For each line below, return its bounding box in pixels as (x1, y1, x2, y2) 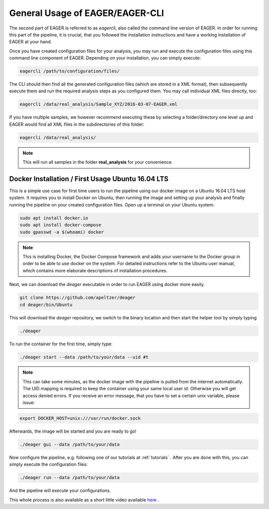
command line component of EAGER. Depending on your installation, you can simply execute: (9, 55, 201, 61)
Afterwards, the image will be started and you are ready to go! (9, 428, 136, 434)
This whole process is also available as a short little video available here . (9, 497, 159, 503)
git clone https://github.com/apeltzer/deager (19, 295, 135, 300)
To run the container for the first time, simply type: (9, 341, 113, 347)
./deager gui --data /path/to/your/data (19, 442, 120, 447)
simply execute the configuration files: (9, 462, 88, 468)
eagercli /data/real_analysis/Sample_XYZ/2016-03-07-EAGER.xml (19, 101, 178, 107)
